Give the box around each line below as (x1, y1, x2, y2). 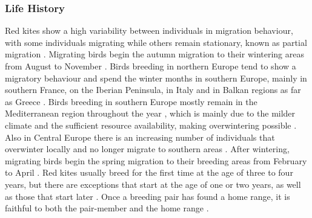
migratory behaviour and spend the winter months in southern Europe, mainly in (5, 71, 307, 84)
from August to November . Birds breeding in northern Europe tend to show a (5, 60, 296, 72)
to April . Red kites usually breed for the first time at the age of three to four (5, 166, 293, 179)
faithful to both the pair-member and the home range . (5, 202, 209, 214)
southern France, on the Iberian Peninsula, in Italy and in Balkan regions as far (5, 83, 301, 96)
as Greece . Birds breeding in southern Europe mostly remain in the (5, 95, 257, 107)
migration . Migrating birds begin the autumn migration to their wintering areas (5, 48, 304, 60)
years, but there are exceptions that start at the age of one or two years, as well (5, 178, 301, 190)
